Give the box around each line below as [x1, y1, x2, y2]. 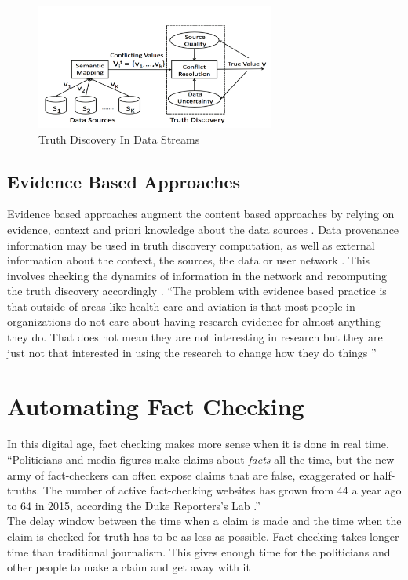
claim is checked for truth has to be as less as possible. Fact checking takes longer [7, 527, 399, 544]
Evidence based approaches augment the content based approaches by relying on [7, 206, 395, 222]
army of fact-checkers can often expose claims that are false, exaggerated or [7, 466, 370, 483]
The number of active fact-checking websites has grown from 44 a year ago [43, 482, 402, 498]
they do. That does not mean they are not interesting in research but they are [7, 329, 383, 345]
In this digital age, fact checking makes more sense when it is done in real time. [7, 436, 389, 452]
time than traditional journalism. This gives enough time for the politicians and [7, 543, 391, 560]
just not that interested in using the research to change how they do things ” [7, 344, 377, 360]
